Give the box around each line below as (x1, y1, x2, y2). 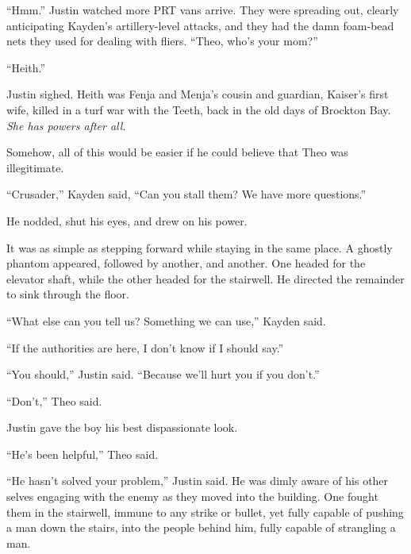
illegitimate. (6, 159, 64, 175)
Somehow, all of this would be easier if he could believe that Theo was (6, 144, 348, 160)
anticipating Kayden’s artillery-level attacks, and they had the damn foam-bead (6, 17, 394, 33)
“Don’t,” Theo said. (6, 392, 102, 409)
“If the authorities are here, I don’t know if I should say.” (6, 339, 284, 356)
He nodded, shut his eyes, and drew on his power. (6, 212, 248, 229)
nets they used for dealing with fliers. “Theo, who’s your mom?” (6, 33, 318, 49)
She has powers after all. (6, 117, 126, 133)
